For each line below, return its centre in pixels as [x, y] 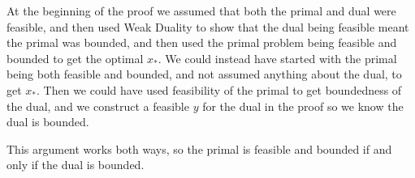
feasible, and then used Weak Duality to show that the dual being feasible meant [208, 26]
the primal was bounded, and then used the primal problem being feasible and [202, 42]
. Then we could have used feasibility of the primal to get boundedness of [219, 89]
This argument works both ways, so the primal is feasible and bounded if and [199, 148]
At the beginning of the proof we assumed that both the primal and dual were [201, 11]
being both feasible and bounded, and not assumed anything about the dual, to [204, 74]
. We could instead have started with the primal [277, 58]
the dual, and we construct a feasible [98, 106]
